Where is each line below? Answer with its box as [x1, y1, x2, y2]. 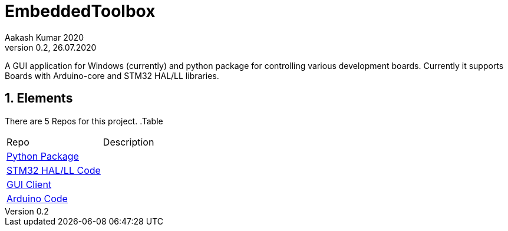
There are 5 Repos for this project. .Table [5, 115, 163, 126]
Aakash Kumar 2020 [5, 32, 84, 42]
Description [103, 136, 154, 148]
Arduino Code [6, 192, 68, 204]
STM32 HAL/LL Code [6, 164, 101, 176]
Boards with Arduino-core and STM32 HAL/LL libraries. [5, 70, 219, 81]
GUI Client [6, 178, 52, 190]
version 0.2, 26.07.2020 [5, 42, 97, 52]
